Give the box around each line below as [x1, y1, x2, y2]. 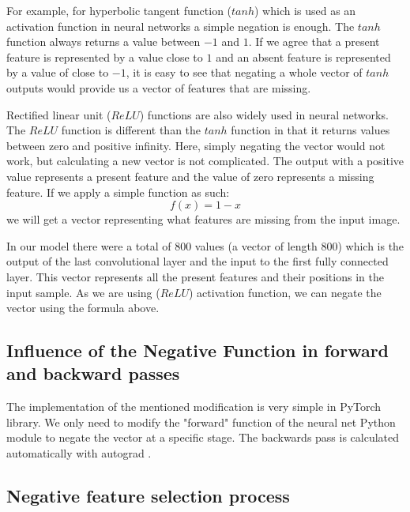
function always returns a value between [6, 33, 201, 50]
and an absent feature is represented [216, 48, 391, 65]
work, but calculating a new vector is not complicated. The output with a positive [6, 152, 404, 169]
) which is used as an [254, 2, 356, 18]
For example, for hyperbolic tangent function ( [6, 2, 232, 18]
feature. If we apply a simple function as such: [6, 183, 230, 200]
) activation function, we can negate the [188, 284, 382, 300]
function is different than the [61, 122, 201, 138]
